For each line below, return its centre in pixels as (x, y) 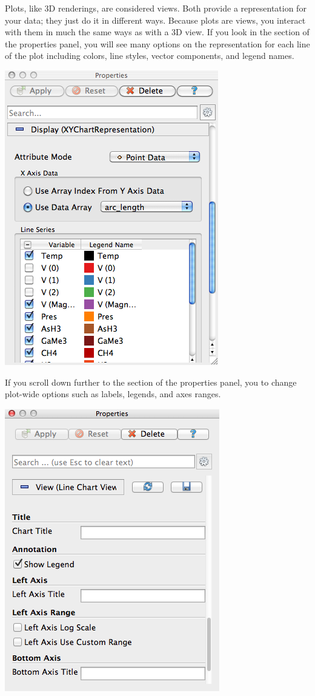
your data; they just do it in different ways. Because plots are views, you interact (155, 20)
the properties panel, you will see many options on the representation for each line (157, 43)
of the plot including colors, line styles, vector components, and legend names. (150, 56)
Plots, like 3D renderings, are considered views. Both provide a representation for (156, 8)
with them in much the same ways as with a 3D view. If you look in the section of (157, 32)
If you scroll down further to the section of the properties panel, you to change (151, 382)
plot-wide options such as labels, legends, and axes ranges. (113, 394)
